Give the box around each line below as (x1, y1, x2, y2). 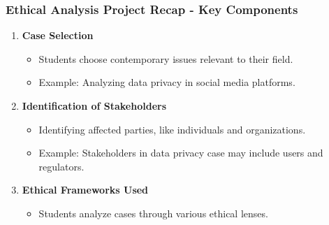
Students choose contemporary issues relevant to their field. (38, 51, 293, 66)
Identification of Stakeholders (22, 99, 167, 112)
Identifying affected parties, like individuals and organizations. (38, 122, 306, 136)
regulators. (38, 159, 85, 173)
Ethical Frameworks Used (22, 182, 149, 197)
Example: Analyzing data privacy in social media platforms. (38, 75, 295, 89)
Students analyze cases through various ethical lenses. (38, 205, 268, 220)
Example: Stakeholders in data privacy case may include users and (38, 145, 323, 160)
